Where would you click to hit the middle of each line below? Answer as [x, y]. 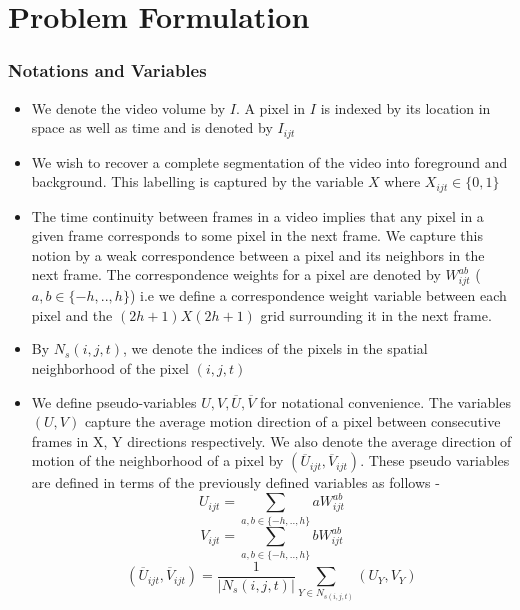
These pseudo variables [439, 460]
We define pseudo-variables [114, 401]
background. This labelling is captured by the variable [197, 181]
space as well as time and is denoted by [152, 127]
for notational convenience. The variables [385, 401]
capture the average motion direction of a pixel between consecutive [292, 421]
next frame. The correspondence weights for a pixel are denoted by [236, 274]
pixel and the [72, 314]
